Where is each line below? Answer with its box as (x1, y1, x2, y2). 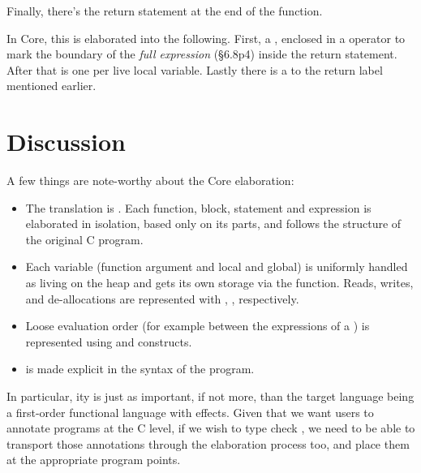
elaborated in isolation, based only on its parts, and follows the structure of (25, 215, 402, 232)
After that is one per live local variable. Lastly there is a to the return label (6, 61, 383, 78)
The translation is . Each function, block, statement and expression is (25, 199, 372, 216)
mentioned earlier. (6, 77, 97, 94)
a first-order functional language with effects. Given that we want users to (6, 403, 374, 420)
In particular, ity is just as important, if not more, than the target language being (6, 388, 415, 405)
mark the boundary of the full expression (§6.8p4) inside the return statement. (6, 45, 397, 62)
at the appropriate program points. (6, 451, 181, 468)
